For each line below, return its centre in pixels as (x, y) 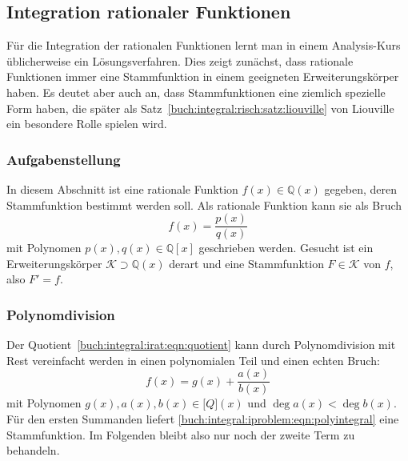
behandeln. (33, 450)
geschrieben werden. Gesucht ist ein (286, 248)
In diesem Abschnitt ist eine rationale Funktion (122, 188)
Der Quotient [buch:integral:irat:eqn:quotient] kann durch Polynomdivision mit (201, 345)
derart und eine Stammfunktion (246, 263)
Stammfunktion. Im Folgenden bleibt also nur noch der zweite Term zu (181, 434)
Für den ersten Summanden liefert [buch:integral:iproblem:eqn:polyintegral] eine (203, 419)
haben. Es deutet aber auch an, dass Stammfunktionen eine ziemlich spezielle (196, 92)
